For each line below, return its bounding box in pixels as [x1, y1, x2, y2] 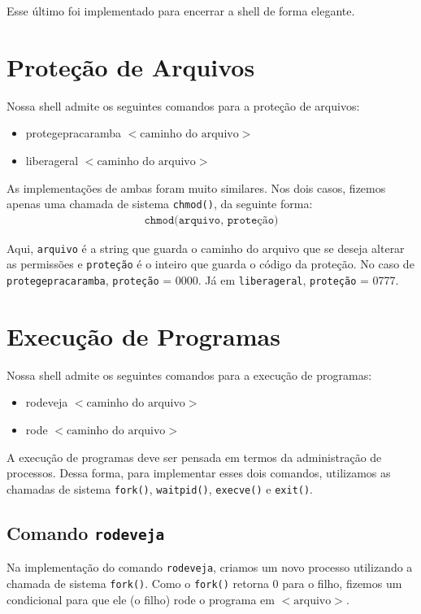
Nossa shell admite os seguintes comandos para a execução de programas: [7, 366, 372, 383]
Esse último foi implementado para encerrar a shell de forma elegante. [7, 2, 355, 19]
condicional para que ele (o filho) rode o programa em [7, 590, 275, 607]
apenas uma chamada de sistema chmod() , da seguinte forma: [7, 195, 313, 212]
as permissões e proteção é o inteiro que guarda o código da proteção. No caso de [7, 255, 414, 272]
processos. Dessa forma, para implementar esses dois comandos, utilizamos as [7, 464, 391, 481]
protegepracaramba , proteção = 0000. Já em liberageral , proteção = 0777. [7, 272, 399, 289]
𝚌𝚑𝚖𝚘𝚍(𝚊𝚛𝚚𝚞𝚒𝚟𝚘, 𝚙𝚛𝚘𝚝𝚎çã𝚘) [144, 214, 279, 226]
